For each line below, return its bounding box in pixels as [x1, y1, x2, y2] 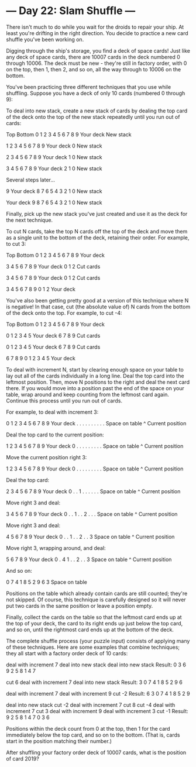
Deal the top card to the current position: [6, 431, 104, 438]
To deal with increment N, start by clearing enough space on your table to [6, 366, 184, 373]
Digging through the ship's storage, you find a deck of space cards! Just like [6, 47, 190, 54]
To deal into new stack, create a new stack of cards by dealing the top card [6, 107, 188, 114]
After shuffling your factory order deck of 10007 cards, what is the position [6, 749, 187, 756]
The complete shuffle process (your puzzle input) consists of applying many [6, 637, 190, 644]
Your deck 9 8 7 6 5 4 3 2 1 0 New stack [6, 199, 102, 206]
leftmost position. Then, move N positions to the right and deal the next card [6, 379, 190, 386]
